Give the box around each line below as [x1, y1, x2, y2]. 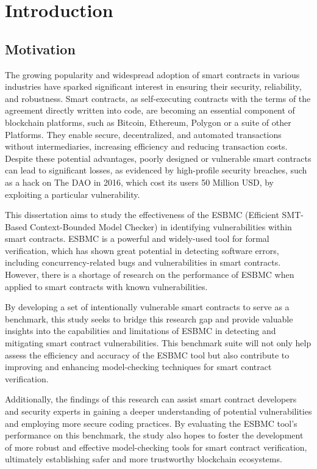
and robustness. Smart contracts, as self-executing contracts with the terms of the [5, 92, 311, 104]
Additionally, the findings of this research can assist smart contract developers [5, 393, 297, 405]
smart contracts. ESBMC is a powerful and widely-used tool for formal [5, 232, 269, 245]
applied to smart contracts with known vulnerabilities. [5, 280, 208, 293]
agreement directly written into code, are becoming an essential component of [5, 104, 295, 117]
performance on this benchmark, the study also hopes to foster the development [5, 429, 304, 442]
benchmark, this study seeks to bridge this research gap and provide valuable [5, 312, 293, 325]
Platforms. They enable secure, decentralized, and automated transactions [5, 128, 282, 140]
